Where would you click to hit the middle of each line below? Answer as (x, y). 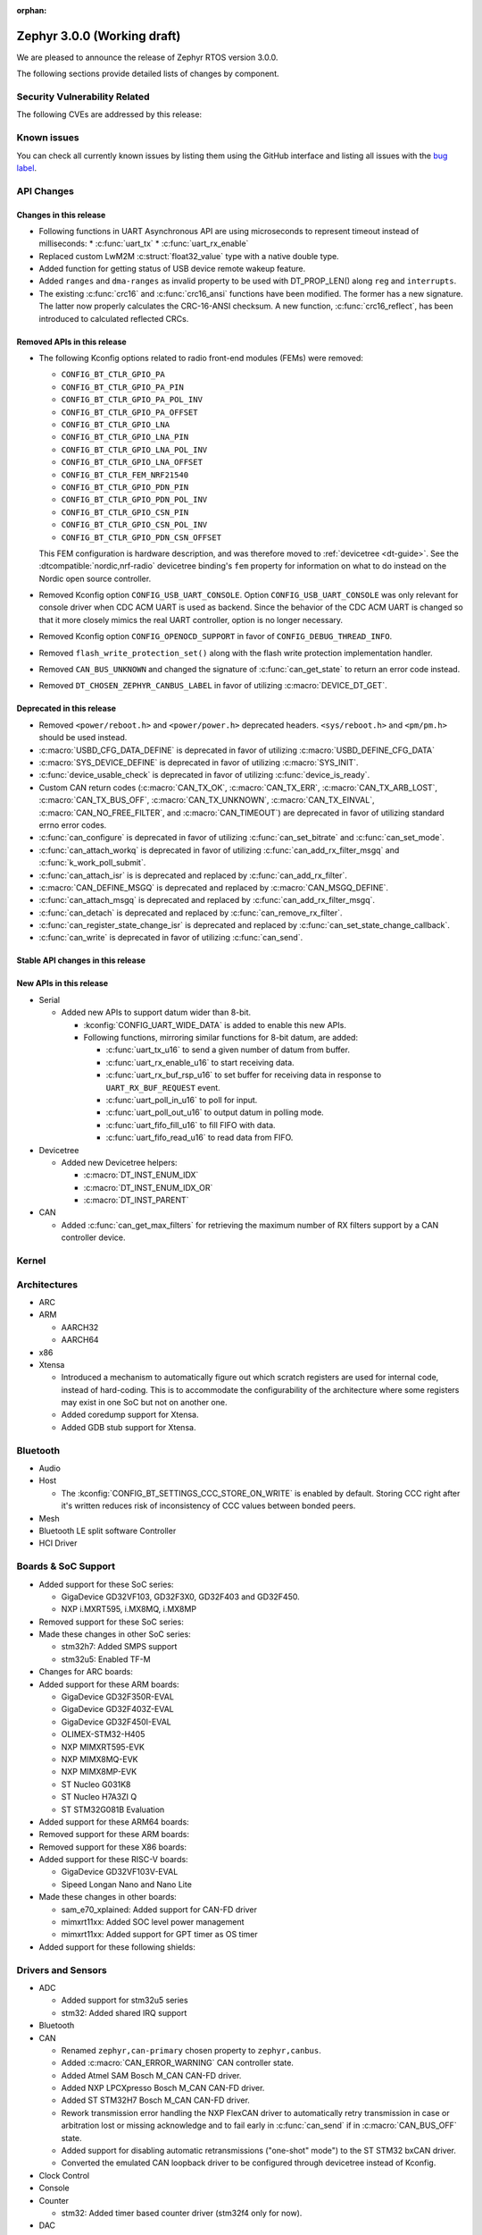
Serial (50, 999)
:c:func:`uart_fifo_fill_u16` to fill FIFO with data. (191, 1125)
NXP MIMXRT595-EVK (103, 1747)
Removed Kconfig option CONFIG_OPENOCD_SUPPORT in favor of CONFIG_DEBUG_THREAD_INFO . (216, 637)
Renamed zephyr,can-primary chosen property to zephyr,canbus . (191, 2050)
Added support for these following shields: (117, 1947)
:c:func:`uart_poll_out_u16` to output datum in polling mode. (215, 1112)
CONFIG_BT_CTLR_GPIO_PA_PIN (123, 387)
